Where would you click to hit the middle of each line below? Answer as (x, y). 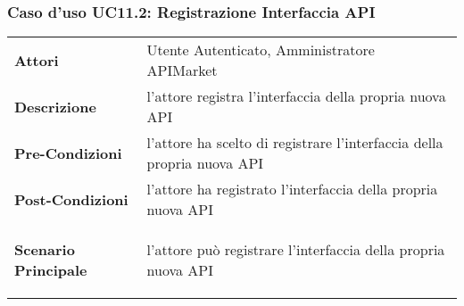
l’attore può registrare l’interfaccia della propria (296, 250)
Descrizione (55, 106)
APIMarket (182, 70)
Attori (37, 60)
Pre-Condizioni (68, 153)
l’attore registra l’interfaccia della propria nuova (296, 96)
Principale (51, 270)
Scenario (45, 250)
